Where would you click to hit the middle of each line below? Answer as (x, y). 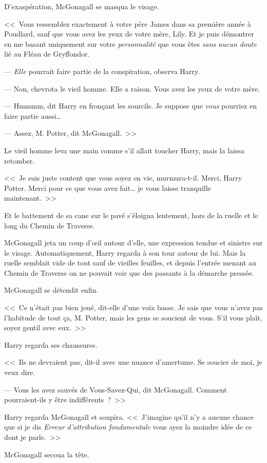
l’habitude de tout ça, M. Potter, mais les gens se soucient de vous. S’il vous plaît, (133, 317)
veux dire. (20, 372)
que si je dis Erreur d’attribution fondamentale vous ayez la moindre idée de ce (128, 427)
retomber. (20, 160)
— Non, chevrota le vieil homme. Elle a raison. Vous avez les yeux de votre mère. (132, 88)
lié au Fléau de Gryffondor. (47, 54)
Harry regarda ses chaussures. (51, 344)
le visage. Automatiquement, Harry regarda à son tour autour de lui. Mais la (125, 252)
